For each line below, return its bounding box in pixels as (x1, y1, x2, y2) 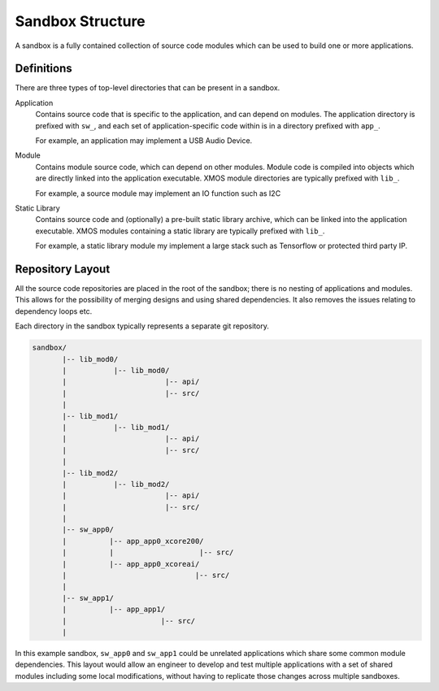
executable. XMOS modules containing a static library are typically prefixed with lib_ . (35, 226, 325, 236)
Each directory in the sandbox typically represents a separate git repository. (15, 321, 270, 331)
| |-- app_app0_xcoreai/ (62, 559, 200, 568)
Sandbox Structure (15, 12, 146, 30)
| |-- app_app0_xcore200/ (62, 537, 204, 545)
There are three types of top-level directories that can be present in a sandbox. (15, 83, 280, 93)
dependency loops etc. (15, 306, 93, 316)
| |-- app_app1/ (62, 605, 166, 614)
